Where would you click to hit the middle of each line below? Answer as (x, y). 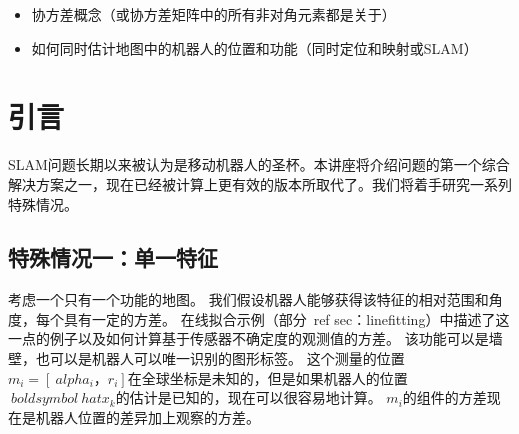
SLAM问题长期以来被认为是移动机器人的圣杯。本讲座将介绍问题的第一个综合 (259, 164)
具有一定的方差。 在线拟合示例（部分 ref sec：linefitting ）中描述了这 (286, 318)
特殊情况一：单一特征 (113, 257)
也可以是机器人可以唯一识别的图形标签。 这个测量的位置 (220, 358)
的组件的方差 (444, 397)
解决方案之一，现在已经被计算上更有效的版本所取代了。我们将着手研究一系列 (260, 183)
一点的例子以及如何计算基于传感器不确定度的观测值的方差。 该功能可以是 (248, 338)
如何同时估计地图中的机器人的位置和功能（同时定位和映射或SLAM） (254, 47)
